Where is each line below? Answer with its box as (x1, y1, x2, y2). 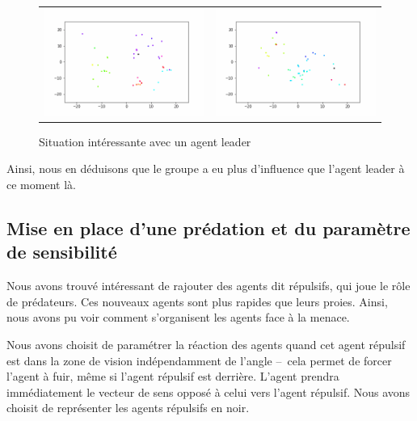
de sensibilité (6, 239, 117, 264)
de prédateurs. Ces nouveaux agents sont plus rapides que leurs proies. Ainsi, (6, 293, 388, 309)
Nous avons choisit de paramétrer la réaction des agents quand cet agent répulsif (6, 336, 406, 352)
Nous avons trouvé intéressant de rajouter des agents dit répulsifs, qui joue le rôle (6, 277, 411, 294)
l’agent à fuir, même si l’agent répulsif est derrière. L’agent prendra (6, 368, 339, 385)
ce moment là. (6, 176, 76, 193)
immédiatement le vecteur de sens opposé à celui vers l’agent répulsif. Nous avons (6, 383, 411, 400)
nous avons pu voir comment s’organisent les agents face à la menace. (6, 309, 350, 326)
